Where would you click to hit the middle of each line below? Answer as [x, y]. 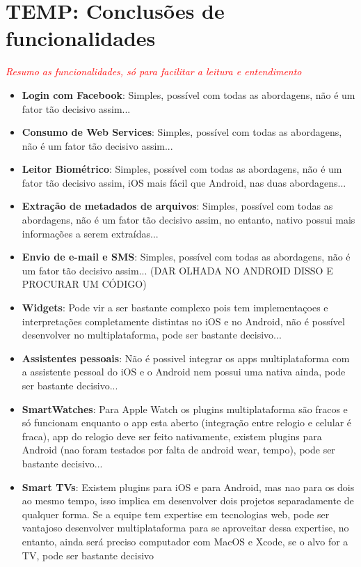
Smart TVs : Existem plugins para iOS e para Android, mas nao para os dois [188, 487]
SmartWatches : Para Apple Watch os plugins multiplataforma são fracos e [185, 409]
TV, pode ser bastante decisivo [88, 555]
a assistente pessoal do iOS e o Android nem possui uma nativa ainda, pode [184, 372]
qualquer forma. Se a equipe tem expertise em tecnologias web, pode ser [176, 514]
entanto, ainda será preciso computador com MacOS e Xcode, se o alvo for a [185, 541]
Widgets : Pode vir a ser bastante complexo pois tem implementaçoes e [175, 308]
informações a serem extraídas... [90, 233]
